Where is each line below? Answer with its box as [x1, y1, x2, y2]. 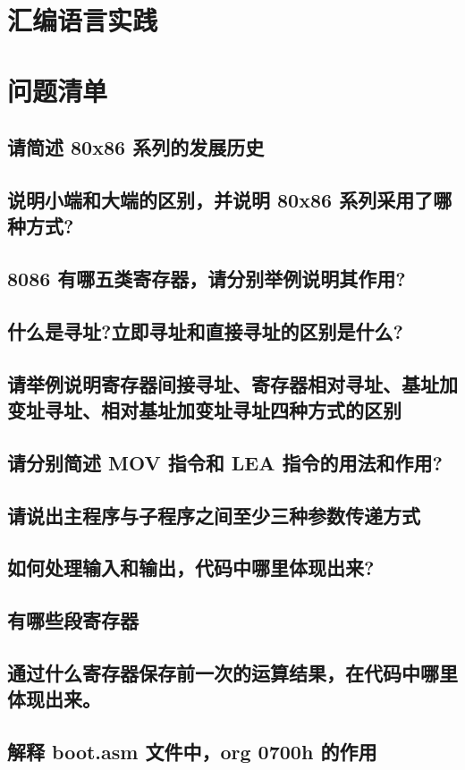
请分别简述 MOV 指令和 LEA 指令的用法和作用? [7, 448, 443, 476]
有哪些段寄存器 [7, 606, 139, 634]
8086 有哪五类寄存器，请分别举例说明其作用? [7, 265, 406, 292]
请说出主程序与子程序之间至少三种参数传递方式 [7, 501, 420, 529]
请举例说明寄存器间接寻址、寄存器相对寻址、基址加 [7, 369, 458, 397]
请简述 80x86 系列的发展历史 [7, 133, 265, 161]
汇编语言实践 [7, 2, 158, 38]
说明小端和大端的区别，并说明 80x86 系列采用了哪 [7, 185, 452, 213]
